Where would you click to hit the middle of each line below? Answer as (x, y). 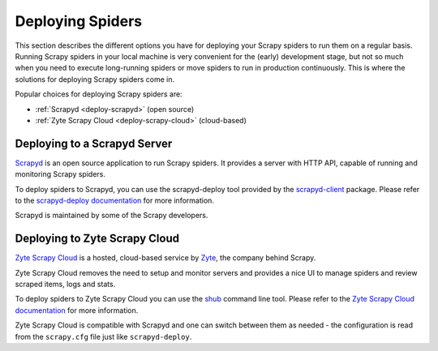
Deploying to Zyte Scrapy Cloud (97, 239)
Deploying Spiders (78, 21)
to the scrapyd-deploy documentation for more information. (115, 200)
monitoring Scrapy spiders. (60, 174)
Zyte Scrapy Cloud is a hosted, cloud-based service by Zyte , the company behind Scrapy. (165, 258)
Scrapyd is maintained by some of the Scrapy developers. (112, 216)
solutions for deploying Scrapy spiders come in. (95, 79)
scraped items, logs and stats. (65, 285)
